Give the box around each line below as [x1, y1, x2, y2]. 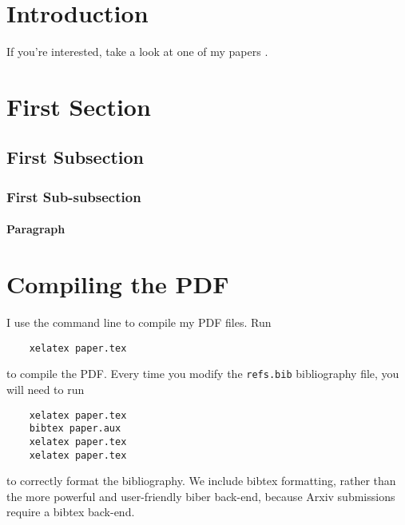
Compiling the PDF [6, 268, 229, 300]
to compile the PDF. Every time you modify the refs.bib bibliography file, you [6, 365, 399, 382]
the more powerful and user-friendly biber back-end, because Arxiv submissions [6, 487, 395, 504]
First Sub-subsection [6, 186, 141, 206]
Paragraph [6, 221, 66, 237]
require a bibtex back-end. [6, 503, 135, 520]
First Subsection [6, 145, 144, 169]
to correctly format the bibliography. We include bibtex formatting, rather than [6, 472, 396, 489]
